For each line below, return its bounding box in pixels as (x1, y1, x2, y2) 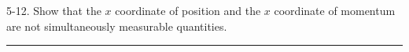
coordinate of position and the (115, 2, 261, 18)
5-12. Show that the (6, 2, 101, 18)
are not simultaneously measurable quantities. (6, 17, 227, 34)
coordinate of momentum (274, 2, 396, 18)
